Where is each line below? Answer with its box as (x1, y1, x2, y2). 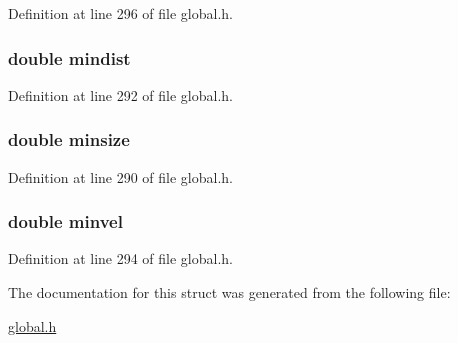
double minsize (8, 127, 130, 152)
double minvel (8, 209, 123, 234)
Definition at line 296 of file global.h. (8, 3, 234, 23)
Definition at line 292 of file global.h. (8, 84, 234, 105)
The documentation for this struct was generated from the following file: (8, 282, 451, 303)
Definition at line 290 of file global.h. (8, 166, 234, 187)
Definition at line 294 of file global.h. (8, 248, 234, 269)
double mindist (8, 45, 131, 70)
